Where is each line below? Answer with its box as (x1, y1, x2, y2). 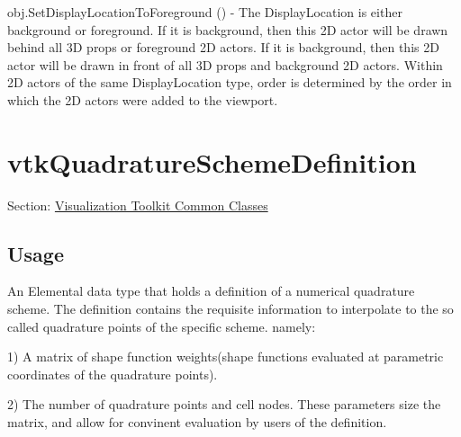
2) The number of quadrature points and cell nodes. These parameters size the (7, 395, 441, 414)
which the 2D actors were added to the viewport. (7, 90, 278, 109)
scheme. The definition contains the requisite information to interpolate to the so (7, 299, 454, 318)
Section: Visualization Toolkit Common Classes (7, 195, 268, 214)
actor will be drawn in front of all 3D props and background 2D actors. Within (7, 55, 443, 74)
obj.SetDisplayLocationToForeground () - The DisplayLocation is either (7, 3, 402, 21)
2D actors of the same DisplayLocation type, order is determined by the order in (7, 73, 452, 92)
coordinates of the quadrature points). (7, 364, 218, 383)
